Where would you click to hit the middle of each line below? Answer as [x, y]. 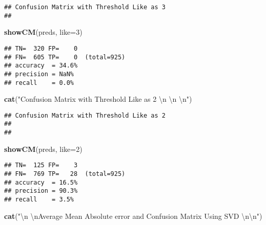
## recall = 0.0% [39, 83]
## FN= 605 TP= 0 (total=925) [65, 57]
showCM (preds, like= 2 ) [43, 149]
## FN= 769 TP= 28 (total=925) [65, 174]
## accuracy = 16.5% [41, 182]
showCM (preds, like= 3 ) [43, 32]
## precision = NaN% [39, 74]
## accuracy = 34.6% [41, 66]
